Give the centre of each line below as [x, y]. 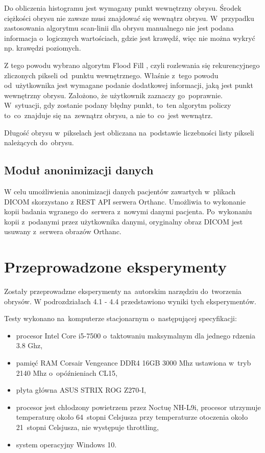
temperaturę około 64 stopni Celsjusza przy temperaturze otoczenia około [132, 417]
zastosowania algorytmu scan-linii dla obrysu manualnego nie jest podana [119, 28]
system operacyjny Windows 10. [66, 444]
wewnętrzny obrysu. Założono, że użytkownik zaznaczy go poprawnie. [113, 95]
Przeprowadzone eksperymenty [115, 267]
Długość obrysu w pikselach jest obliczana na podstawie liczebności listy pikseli [129, 132]
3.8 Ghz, [29, 345]
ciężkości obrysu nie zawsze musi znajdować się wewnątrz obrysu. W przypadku [129, 18]
